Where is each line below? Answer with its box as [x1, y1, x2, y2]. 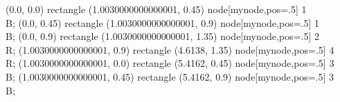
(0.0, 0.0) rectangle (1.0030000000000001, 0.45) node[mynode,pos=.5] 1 [6, 2, 307, 16]
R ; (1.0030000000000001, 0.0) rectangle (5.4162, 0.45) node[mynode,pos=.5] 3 [6, 56, 334, 70]
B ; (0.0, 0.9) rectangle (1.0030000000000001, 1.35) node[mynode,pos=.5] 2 [6, 29, 320, 43]
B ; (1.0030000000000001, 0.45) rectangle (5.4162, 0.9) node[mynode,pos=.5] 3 [6, 69, 334, 83]
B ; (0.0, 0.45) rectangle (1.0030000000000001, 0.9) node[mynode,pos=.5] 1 [6, 15, 320, 30]
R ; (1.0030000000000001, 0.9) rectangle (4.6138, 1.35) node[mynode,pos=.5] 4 [6, 42, 334, 57]
